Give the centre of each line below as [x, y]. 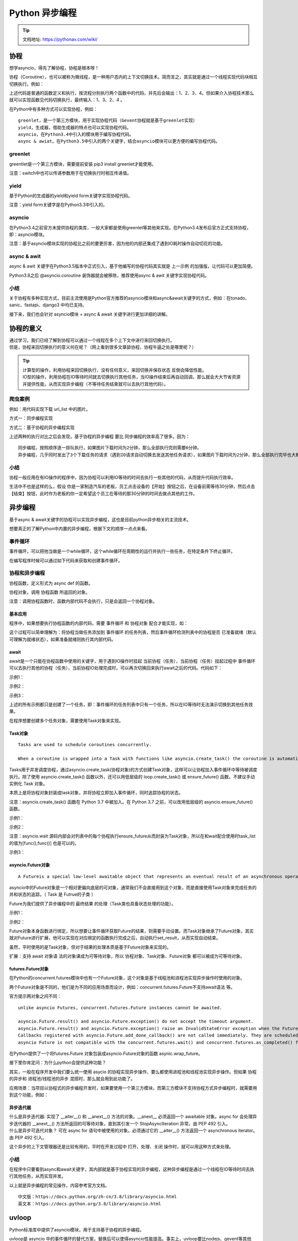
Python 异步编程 [43, 13]
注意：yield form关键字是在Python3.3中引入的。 [58, 205]
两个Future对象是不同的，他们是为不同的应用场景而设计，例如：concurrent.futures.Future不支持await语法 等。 [122, 987]
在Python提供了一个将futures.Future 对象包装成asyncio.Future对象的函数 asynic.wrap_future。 [106, 1053]
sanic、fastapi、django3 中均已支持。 [48, 305]
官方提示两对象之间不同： [35, 996]
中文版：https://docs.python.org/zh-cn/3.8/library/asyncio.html [98, 1197]
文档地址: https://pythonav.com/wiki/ [60, 39]
